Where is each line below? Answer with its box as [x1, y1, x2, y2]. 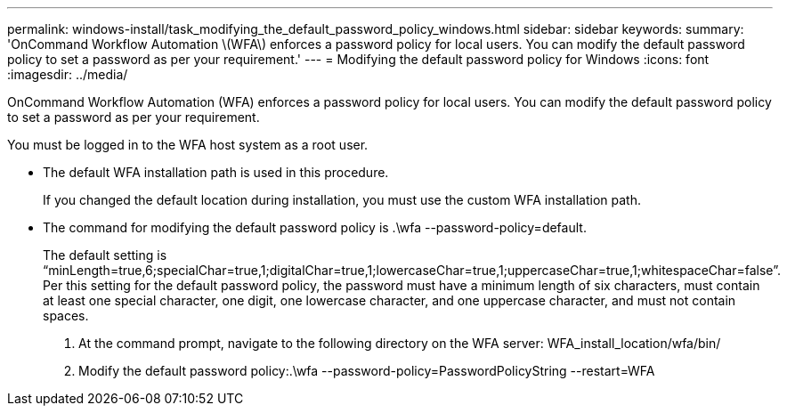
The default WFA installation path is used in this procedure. [43, 165, 389, 180]
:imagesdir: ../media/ [7, 67, 128, 82]
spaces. [43, 308, 89, 323]
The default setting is [43, 247, 167, 263]
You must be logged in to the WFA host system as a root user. [7, 137, 369, 152]
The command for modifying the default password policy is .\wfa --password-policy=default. [43, 220, 587, 235]
